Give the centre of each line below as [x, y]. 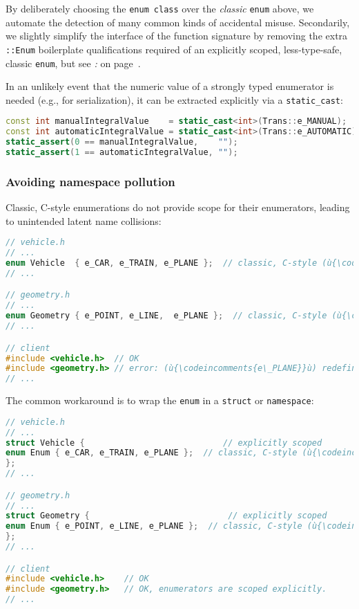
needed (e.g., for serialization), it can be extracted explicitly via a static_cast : [174, 99]
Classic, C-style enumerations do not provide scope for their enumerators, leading [178, 207]
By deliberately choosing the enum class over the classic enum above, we [160, 8]
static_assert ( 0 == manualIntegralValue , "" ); [122, 142]
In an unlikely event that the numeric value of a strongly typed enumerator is [170, 86]
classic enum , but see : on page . [73, 63]
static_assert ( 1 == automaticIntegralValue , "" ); [122, 153]
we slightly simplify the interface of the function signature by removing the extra [177, 36]
